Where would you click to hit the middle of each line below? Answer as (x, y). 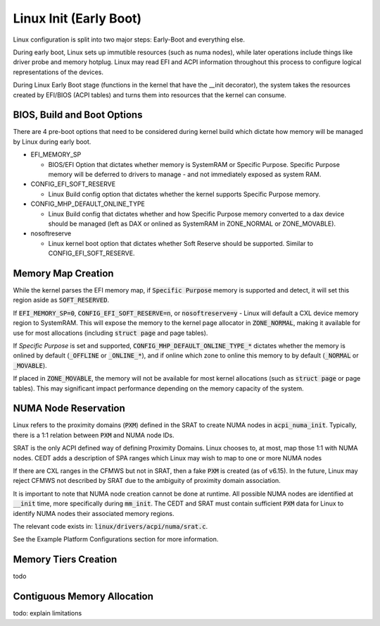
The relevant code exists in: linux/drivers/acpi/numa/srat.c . (110, 526)
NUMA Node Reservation (69, 409)
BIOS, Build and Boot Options (78, 115)
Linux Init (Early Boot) (77, 18)
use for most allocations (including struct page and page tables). (110, 333)
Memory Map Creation (63, 273)
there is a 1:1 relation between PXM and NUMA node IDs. (94, 435)
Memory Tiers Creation (65, 559)
